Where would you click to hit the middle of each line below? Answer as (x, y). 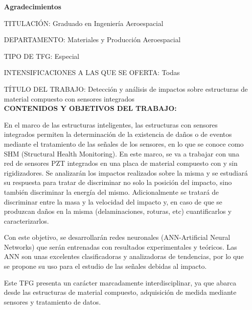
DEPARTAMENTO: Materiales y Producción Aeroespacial (92, 39)
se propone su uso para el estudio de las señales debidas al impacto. (105, 266)
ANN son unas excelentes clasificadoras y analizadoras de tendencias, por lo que (124, 256)
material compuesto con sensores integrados (69, 98)
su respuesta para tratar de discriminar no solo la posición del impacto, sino (118, 182)
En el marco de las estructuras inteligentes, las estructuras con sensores (111, 124)
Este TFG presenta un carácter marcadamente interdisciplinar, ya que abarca (120, 282)
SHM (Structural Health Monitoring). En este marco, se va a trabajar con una (122, 153)
